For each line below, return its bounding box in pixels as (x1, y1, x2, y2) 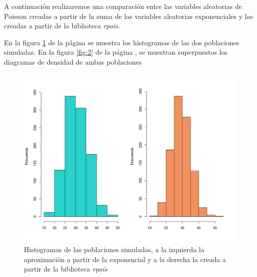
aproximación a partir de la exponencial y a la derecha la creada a (24, 254, 226, 264)
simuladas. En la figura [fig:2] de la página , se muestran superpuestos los (4, 47, 228, 57)
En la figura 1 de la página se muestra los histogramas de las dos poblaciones (4, 37, 240, 47)
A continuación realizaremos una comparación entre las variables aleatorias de (4, 1, 242, 11)
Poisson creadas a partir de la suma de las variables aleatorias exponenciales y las (4, 10, 253, 21)
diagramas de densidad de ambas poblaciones (4, 56, 142, 67)
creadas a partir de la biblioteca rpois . (4, 20, 120, 31)
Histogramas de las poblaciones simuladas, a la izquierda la (24, 244, 205, 255)
